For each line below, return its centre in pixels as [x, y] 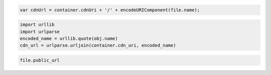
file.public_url [40, 60]
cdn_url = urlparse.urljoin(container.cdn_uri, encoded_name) [98, 45]
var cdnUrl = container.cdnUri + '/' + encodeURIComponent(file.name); [110, 10]
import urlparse [40, 32]
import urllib [37, 25]
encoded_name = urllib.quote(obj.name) [69, 38]
